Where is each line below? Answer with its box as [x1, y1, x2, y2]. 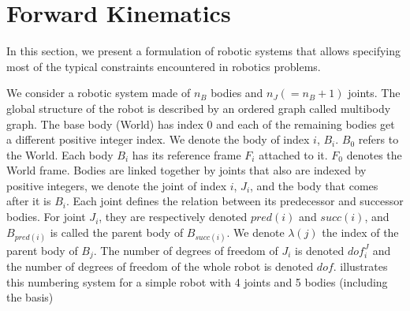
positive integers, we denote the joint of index [6, 177, 227, 193]
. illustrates [333, 258, 388, 275]
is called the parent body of [50, 223, 184, 240]
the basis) [6, 289, 54, 305]
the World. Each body [6, 146, 114, 163]
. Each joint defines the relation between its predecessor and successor [65, 193, 404, 209]
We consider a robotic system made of [6, 84, 191, 101]
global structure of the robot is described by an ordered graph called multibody [6, 99, 391, 116]
